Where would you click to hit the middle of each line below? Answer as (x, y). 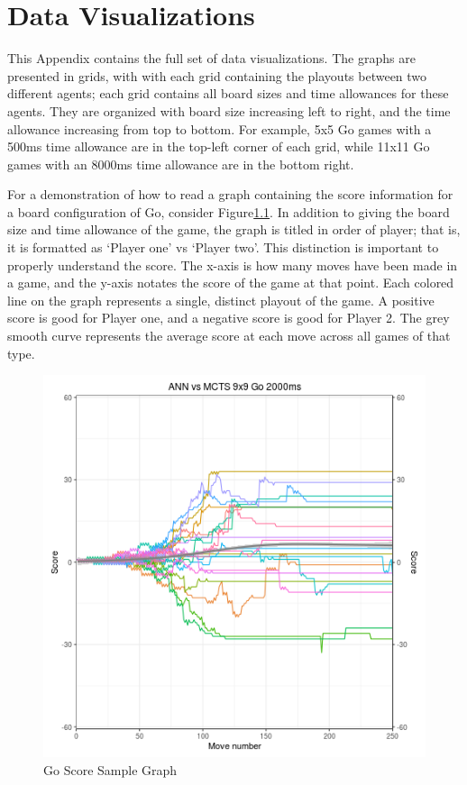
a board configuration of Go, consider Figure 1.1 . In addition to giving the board (229, 211)
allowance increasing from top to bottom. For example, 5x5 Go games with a (220, 128)
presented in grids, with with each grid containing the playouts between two (217, 75)
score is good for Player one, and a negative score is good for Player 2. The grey (229, 318)
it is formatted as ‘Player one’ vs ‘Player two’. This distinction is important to (223, 247)
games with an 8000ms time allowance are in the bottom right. (181, 164)
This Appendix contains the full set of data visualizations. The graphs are (211, 58)
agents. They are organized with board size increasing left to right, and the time (229, 110)
